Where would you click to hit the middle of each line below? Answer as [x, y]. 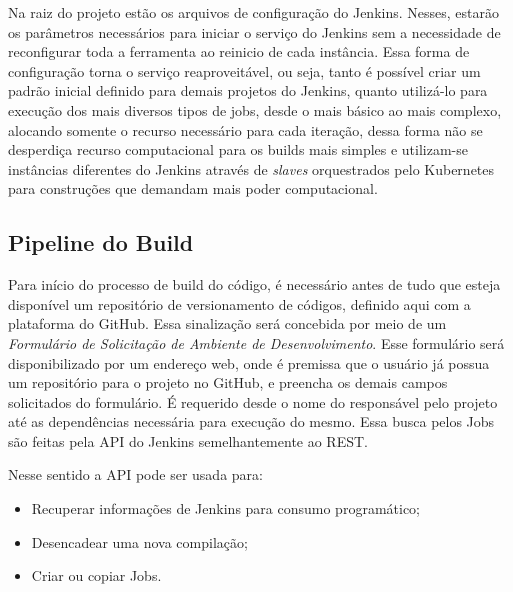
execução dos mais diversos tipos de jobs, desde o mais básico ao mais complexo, [255, 109]
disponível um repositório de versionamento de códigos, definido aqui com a [239, 303]
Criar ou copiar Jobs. [96, 575]
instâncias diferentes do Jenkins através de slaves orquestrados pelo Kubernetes [251, 168]
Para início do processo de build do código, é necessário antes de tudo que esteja [254, 284]
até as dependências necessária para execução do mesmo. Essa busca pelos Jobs [251, 421]
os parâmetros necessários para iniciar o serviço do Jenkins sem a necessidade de [254, 31]
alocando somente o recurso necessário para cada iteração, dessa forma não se [245, 129]
